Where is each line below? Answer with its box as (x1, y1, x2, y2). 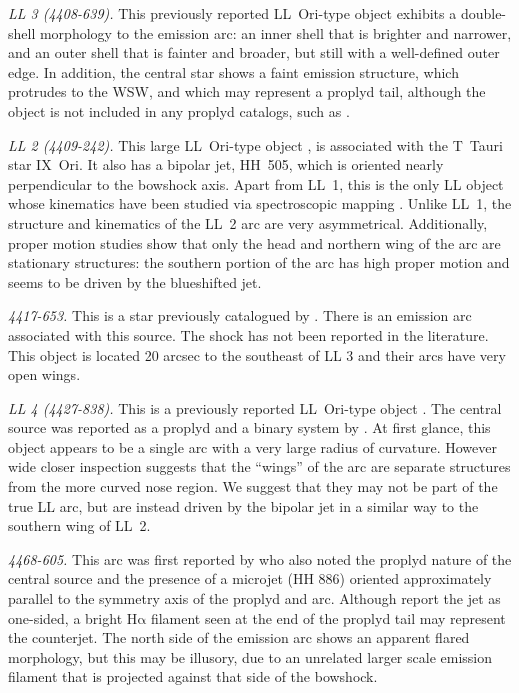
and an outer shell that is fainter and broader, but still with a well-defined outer (8, 42, 500, 63)
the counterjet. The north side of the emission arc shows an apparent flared (8, 627, 470, 648)
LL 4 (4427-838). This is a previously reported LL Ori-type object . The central (8, 397, 502, 418)
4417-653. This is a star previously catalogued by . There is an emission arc (8, 305, 472, 326)
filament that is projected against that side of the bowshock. (8, 666, 378, 687)
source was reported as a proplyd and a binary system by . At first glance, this (8, 417, 491, 438)
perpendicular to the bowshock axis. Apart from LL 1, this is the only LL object (8, 173, 504, 194)
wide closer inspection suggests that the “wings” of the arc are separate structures (8, 456, 511, 477)
